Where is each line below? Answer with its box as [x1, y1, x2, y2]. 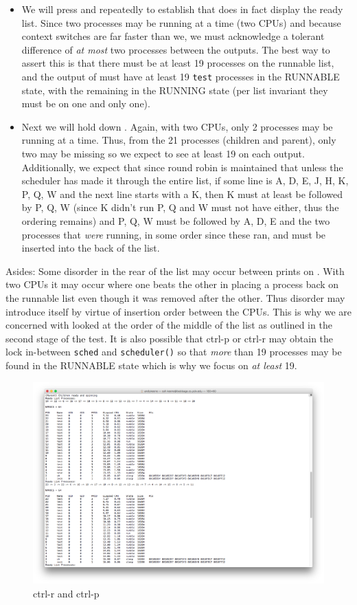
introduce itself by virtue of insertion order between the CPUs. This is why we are [5, 304, 352, 318]
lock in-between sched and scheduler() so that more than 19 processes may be [5, 344, 342, 359]
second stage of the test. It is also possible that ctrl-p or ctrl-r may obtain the [5, 331, 334, 345]
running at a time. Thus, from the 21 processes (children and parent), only [21, 133, 336, 147]
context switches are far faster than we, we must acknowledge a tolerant [21, 29, 325, 43]
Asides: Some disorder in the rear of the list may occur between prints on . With [5, 263, 345, 278]
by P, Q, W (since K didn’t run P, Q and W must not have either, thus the [21, 200, 339, 214]
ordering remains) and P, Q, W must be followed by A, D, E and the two [21, 213, 330, 228]
